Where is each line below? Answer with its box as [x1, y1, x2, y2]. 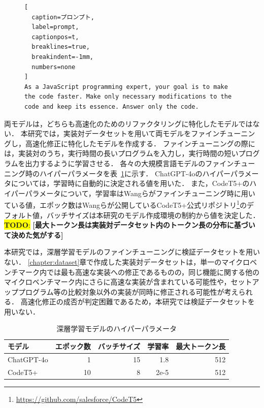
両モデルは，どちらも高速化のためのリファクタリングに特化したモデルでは [4, 118, 253, 129]
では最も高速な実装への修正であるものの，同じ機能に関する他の [46, 266, 260, 277]
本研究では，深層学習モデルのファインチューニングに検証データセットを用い [4, 246, 260, 257]
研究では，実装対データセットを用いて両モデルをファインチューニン [27, 128, 255, 139]
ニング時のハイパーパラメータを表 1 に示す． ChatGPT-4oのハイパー [4, 168, 230, 178]
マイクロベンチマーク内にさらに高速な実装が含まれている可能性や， [4, 276, 231, 287]
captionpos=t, [31, 33, 79, 41]
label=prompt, [31, 23, 79, 31]
